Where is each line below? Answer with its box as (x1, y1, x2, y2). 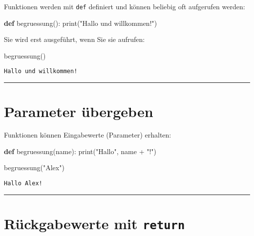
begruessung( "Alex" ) (4, 162, 64, 173)
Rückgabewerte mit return (4, 213, 185, 233)
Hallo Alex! (4, 180, 42, 187)
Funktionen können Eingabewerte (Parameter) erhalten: (4, 130, 171, 140)
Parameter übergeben (4, 101, 153, 121)
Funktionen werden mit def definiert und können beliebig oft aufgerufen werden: (4, 1, 245, 11)
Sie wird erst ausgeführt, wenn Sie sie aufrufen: (4, 34, 145, 44)
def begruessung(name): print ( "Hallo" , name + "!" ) (4, 146, 157, 156)
